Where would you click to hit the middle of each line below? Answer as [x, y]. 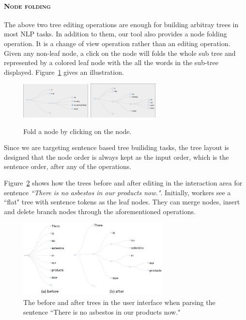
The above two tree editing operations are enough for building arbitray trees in [121, 24]
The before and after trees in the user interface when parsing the [119, 302]
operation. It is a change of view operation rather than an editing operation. [117, 43]
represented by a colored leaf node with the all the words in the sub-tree [111, 62]
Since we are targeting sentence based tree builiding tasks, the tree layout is [116, 147]
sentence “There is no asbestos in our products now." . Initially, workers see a [117, 192]
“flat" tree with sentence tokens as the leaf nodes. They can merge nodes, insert [122, 202]
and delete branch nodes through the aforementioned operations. [100, 211]
